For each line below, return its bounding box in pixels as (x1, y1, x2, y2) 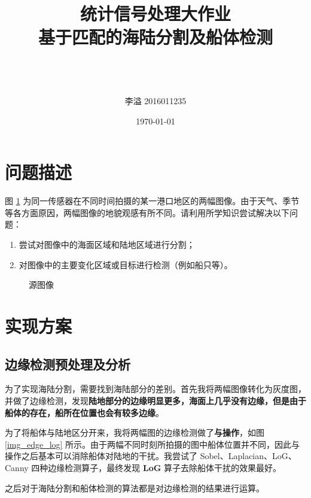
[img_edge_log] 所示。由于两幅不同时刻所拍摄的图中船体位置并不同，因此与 (5, 438, 300, 450)
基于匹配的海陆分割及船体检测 (38, 25, 273, 49)
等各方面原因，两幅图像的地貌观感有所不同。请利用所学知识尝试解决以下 (5, 206, 289, 218)
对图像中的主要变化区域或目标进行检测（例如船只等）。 (19, 258, 233, 271)
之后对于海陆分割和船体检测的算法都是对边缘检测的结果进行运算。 (5, 481, 264, 494)
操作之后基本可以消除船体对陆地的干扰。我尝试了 (5, 450, 197, 462)
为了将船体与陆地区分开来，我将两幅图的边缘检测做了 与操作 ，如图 (5, 426, 264, 439)
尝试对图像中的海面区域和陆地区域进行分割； (19, 238, 195, 250)
